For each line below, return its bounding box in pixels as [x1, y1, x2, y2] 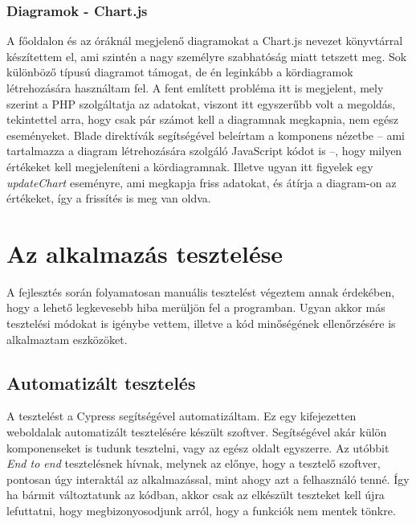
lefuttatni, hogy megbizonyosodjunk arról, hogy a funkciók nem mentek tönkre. [6, 502, 396, 519]
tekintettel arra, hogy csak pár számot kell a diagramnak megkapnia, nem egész [6, 111, 399, 128]
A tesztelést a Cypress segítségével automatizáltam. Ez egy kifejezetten [6, 407, 357, 424]
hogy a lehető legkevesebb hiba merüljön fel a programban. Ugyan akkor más [6, 299, 385, 316]
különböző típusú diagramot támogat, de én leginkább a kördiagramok [6, 63, 353, 80]
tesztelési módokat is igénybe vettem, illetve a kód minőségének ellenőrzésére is [6, 315, 396, 332]
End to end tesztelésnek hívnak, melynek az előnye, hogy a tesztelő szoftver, [6, 455, 381, 472]
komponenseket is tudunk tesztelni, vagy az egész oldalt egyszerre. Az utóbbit [6, 439, 389, 456]
